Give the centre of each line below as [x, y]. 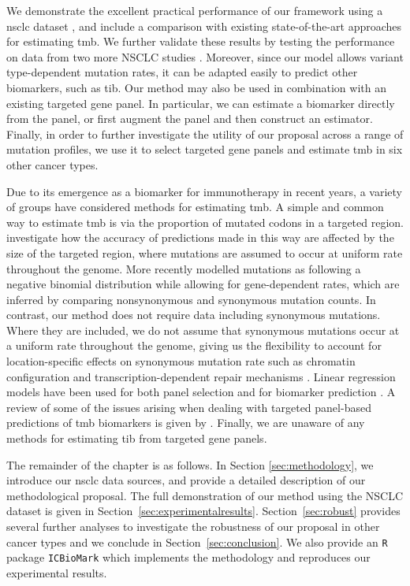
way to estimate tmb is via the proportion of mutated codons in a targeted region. [205, 222]
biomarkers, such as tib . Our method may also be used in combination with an [196, 87]
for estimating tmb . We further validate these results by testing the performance [201, 41]
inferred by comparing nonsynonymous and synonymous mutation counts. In [191, 299]
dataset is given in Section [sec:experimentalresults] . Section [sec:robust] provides [203, 511]
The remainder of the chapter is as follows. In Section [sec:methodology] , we [190, 464]
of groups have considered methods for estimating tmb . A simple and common [195, 207]
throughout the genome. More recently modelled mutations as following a [184, 268]
